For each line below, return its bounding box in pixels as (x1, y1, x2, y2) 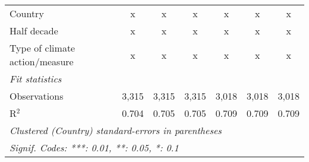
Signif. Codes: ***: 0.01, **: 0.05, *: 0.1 (10, 141, 179, 154)
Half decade (10, 24, 58, 37)
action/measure (10, 55, 74, 68)
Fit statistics (10, 72, 62, 85)
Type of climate (10, 41, 75, 55)
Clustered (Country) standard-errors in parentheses (10, 123, 222, 137)
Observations (10, 89, 64, 103)
